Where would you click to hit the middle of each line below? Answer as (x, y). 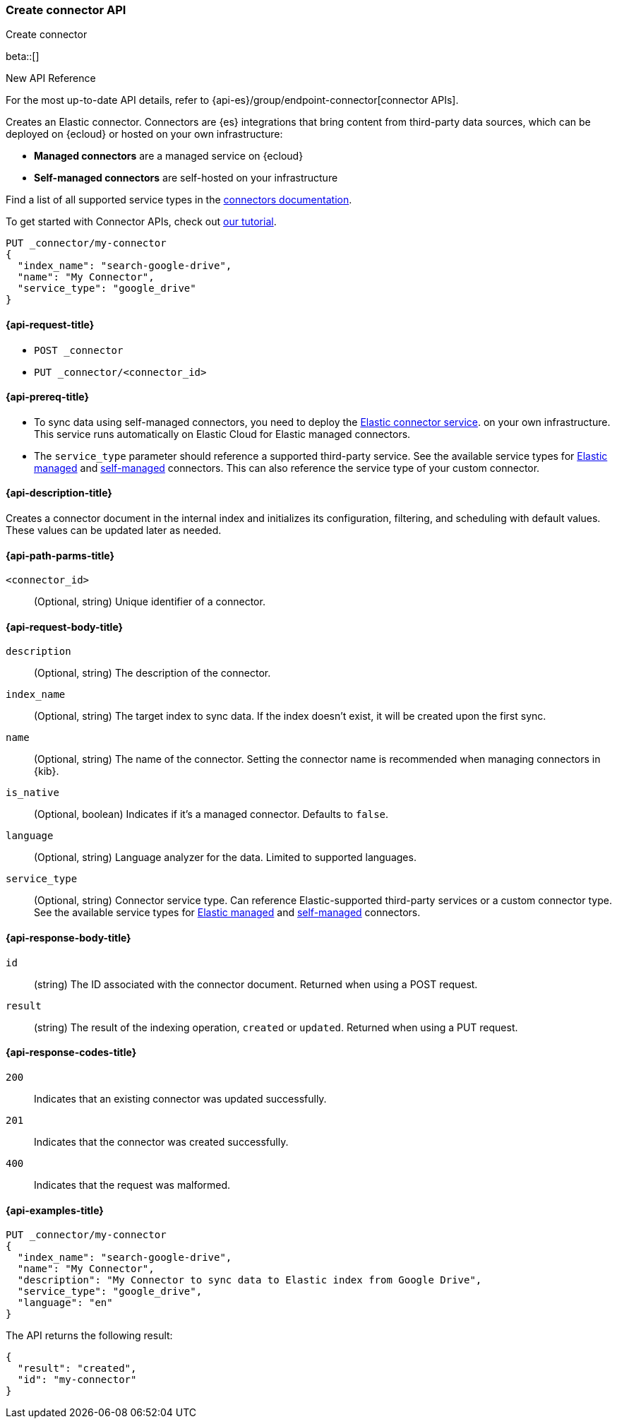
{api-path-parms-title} (60, 555)
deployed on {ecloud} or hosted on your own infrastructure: (144, 134)
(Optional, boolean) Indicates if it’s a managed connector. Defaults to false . (211, 814)
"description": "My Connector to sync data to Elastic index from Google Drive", (250, 1280)
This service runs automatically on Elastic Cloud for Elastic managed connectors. (222, 434)
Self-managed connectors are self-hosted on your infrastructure (186, 178)
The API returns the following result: (89, 1336)
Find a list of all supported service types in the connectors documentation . (179, 200)
